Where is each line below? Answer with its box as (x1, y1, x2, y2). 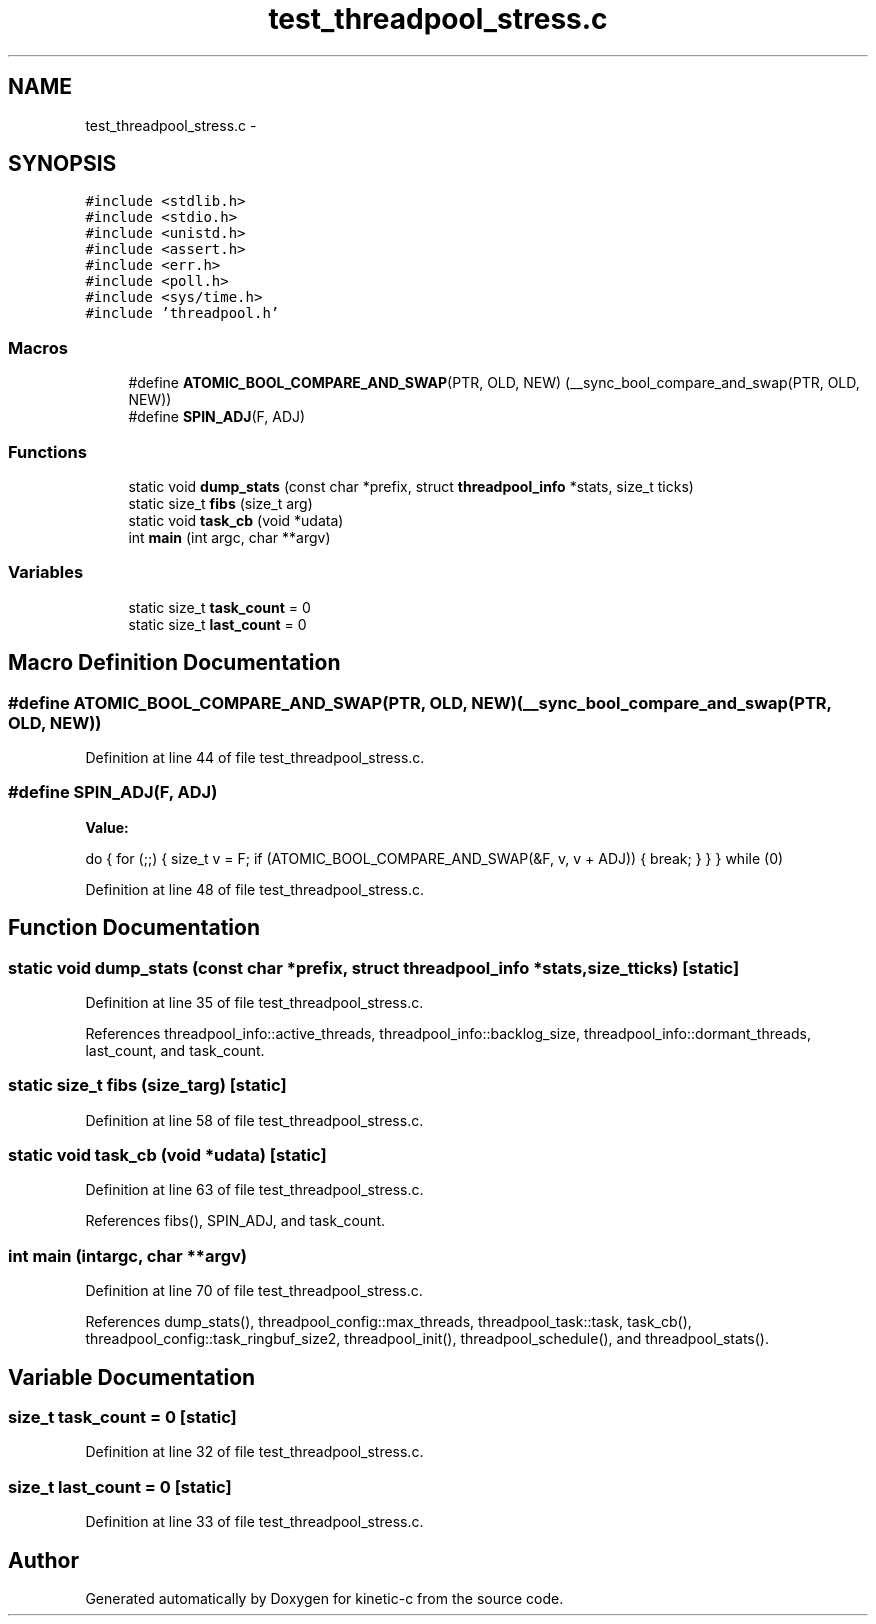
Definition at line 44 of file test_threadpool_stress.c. (85, 748, 425, 766)
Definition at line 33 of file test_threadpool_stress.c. (85, 1513, 424, 1531)
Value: (85, 818, 129, 836)
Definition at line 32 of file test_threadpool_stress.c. (85, 1443, 424, 1461)
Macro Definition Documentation (8, 650, 341, 676)
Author (8, 1547, 79, 1573)
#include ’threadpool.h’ (85, 305, 280, 322)
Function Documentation (8, 915, 260, 941)
